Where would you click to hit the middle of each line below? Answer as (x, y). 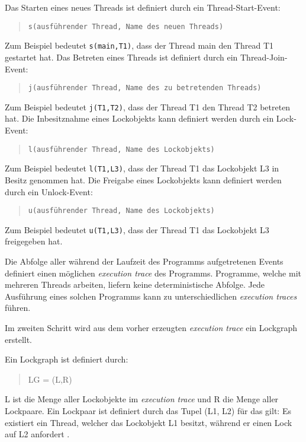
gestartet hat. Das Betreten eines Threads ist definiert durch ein (121, 57)
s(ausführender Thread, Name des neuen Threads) (126, 26)
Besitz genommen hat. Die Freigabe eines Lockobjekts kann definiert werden (143, 179)
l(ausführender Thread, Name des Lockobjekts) (121, 149)
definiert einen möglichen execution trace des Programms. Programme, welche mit (153, 273)
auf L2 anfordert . (37, 434)
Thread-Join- (264, 57)
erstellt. (19, 339)
